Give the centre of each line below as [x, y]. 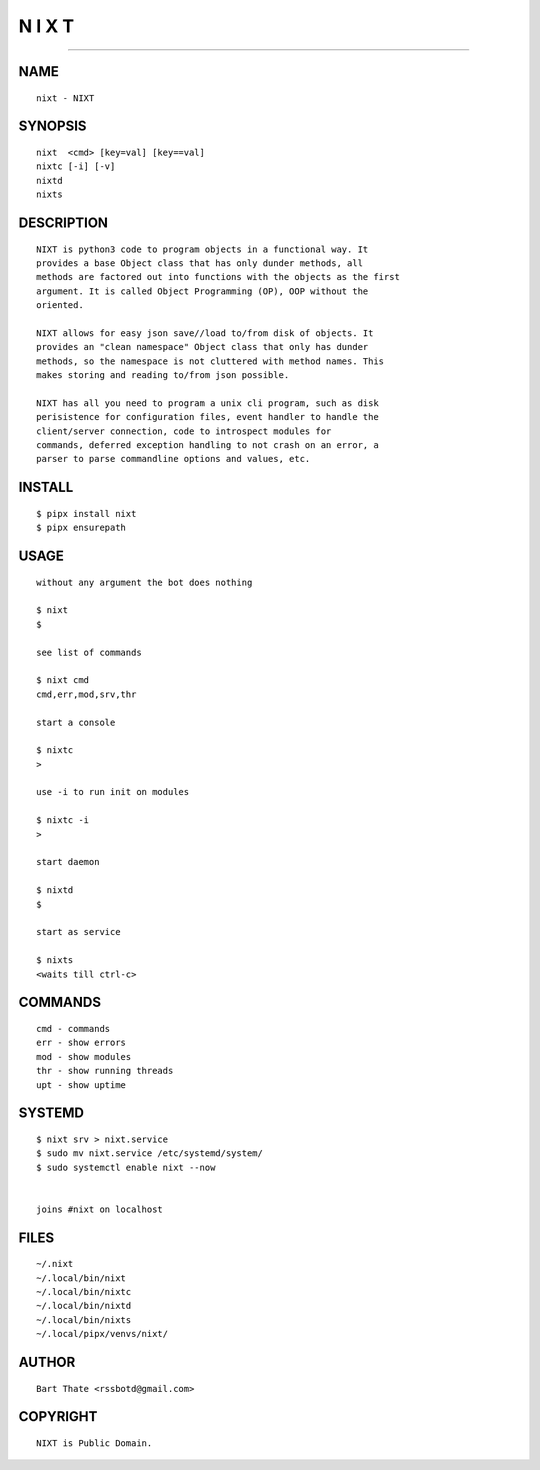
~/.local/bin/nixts [84, 1319]
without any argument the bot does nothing [144, 582]
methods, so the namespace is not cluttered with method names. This [210, 361]
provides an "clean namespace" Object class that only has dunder [202, 347]
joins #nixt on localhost [100, 1209]
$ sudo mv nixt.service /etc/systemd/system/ [150, 1153]
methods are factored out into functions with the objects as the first [218, 277]
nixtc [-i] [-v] [76, 166]
